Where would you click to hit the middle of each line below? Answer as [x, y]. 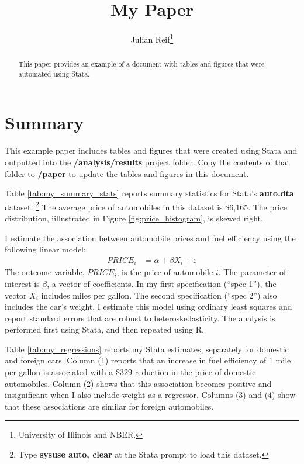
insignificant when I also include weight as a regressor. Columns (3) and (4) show [150, 395]
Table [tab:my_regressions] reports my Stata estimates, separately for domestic [147, 349]
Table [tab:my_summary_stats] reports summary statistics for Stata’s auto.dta [149, 193]
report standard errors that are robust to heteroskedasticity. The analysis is [140, 318]
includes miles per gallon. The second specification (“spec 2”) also [159, 295]
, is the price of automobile [165, 272]
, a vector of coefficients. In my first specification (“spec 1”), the [162, 283]
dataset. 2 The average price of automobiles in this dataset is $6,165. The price [146, 206]
